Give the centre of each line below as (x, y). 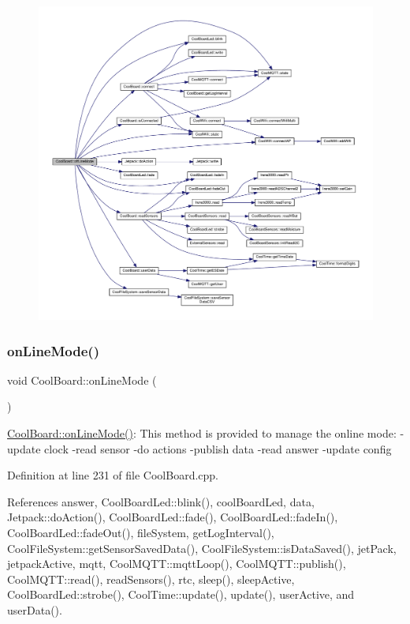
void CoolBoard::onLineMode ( (82, 380)
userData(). (35, 610)
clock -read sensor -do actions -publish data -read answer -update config (218, 448)
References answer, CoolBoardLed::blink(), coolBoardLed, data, (161, 501)
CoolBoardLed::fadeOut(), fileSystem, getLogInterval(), (141, 533)
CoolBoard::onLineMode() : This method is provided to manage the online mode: (202, 433)
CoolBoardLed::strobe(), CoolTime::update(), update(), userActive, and (181, 594)
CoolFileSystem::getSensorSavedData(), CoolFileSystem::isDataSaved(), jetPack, (202, 548)
